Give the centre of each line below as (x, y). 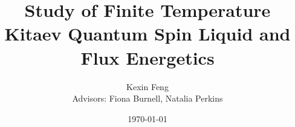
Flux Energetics (147, 57)
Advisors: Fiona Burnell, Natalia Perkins (147, 98)
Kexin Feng (147, 86)
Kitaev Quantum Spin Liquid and (147, 34)
